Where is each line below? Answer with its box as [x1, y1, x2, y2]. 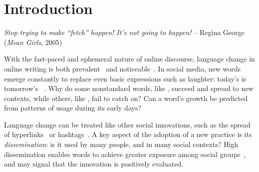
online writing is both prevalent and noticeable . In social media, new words [4, 63, 241, 73]
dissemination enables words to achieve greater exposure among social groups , [4, 148, 246, 159]
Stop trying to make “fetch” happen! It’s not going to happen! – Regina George [4, 27, 245, 37]
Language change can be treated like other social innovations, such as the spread [4, 119, 251, 129]
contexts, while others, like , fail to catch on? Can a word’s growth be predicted [4, 92, 248, 103]
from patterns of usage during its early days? [4, 102, 142, 113]
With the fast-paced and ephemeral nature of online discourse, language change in [4, 53, 255, 64]
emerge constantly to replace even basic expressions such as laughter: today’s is [4, 73, 247, 83]
